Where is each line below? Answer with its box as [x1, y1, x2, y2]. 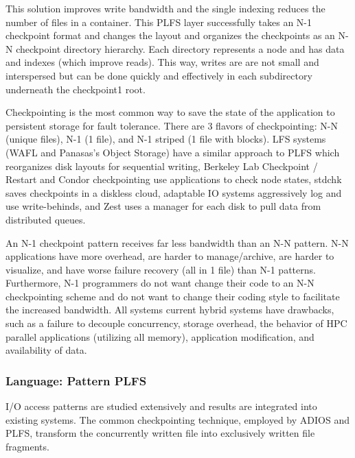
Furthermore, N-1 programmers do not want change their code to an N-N [5, 276, 314, 290]
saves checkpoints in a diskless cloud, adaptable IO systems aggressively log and [5, 185, 342, 200]
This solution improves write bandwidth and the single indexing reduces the [5, 1, 325, 15]
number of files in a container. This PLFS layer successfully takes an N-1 [5, 14, 312, 29]
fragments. [5, 439, 49, 453]
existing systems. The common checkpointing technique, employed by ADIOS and [5, 412, 350, 426]
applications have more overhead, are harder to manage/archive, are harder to [5, 249, 334, 263]
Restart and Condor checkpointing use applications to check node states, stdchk [5, 172, 342, 186]
